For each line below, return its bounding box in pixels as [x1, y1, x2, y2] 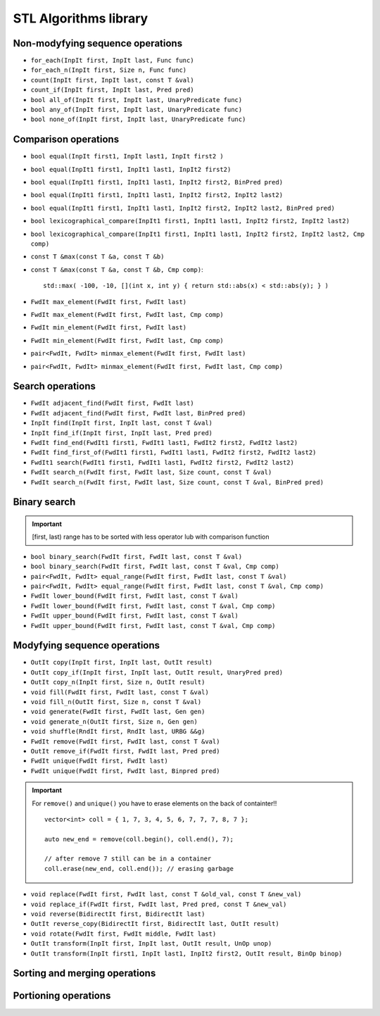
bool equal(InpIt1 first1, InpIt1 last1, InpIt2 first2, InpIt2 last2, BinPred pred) [30, 204, 336, 212]
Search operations [13, 380, 96, 392]
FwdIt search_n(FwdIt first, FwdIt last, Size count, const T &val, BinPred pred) [30, 478, 324, 486]
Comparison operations [13, 134, 120, 146]
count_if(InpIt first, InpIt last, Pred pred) [30, 86, 194, 94]
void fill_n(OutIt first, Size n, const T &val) [30, 698, 202, 705]
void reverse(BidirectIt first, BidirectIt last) [30, 910, 205, 918]
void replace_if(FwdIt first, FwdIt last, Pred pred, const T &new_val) [30, 900, 287, 908]
